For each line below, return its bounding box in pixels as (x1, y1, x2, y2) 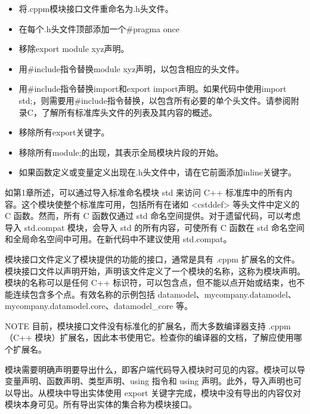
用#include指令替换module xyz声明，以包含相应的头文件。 (18, 62, 244, 75)
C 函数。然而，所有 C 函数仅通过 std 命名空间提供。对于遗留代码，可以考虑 (5, 209, 301, 222)
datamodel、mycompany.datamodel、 (157, 288, 296, 300)
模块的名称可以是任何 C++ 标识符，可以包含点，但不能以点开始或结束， (5, 276, 289, 289)
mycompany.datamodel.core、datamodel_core (5, 299, 173, 312)
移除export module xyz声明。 (18, 42, 129, 55)
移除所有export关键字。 (18, 126, 110, 138)
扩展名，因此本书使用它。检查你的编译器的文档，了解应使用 (60, 331, 294, 344)
